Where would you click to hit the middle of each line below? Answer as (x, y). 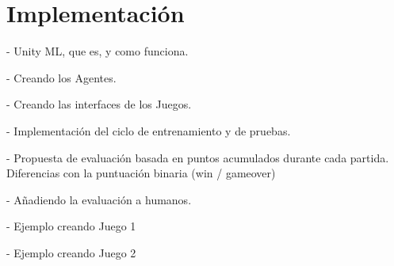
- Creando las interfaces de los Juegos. (99, 104)
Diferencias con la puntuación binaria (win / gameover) (141, 173)
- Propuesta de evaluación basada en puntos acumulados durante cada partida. (198, 157)
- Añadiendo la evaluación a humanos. (99, 199)
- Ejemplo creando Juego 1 (71, 226)
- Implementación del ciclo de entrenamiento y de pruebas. (149, 130)
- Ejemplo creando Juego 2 (71, 252)
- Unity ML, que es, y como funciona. (98, 51)
